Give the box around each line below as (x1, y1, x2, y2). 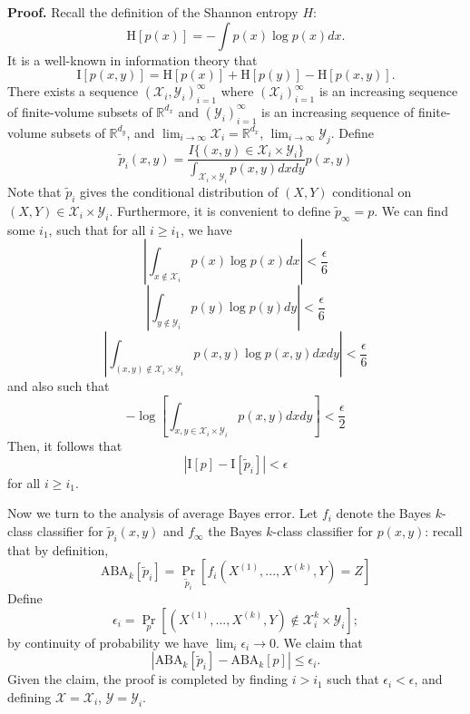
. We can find (374, 201, 448, 220)
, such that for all (48, 220, 146, 239)
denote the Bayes (336, 504, 432, 523)
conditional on (332, 182, 412, 201)
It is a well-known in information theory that (7, 50, 258, 69)
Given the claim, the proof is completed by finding (7, 670, 289, 689)
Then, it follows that (7, 436, 122, 455)
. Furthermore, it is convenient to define (109, 201, 331, 220)
